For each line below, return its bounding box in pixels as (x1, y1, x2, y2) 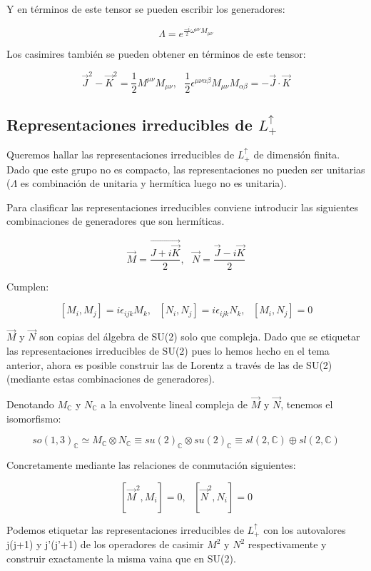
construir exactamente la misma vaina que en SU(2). (6, 550, 236, 565)
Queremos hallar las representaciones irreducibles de (6, 147, 235, 162)
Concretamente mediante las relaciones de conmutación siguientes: (6, 457, 296, 472)
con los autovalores (263, 522, 346, 537)
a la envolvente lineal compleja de (101, 396, 248, 411)
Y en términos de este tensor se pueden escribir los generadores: (6, 1, 285, 16)
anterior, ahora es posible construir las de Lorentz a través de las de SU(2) (6, 357, 332, 372)
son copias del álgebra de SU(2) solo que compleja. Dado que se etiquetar (39, 329, 360, 344)
